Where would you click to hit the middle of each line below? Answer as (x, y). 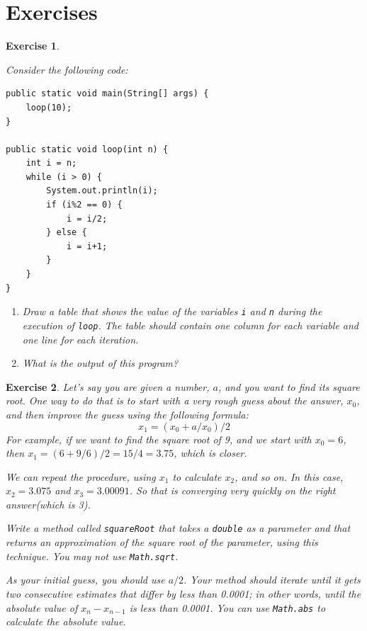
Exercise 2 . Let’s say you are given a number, (108, 386)
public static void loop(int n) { (87, 149)
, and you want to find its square (289, 386)
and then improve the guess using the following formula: (127, 414)
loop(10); (49, 107)
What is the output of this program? (100, 363)
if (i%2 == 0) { (84, 205)
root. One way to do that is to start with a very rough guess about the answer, (175, 400)
